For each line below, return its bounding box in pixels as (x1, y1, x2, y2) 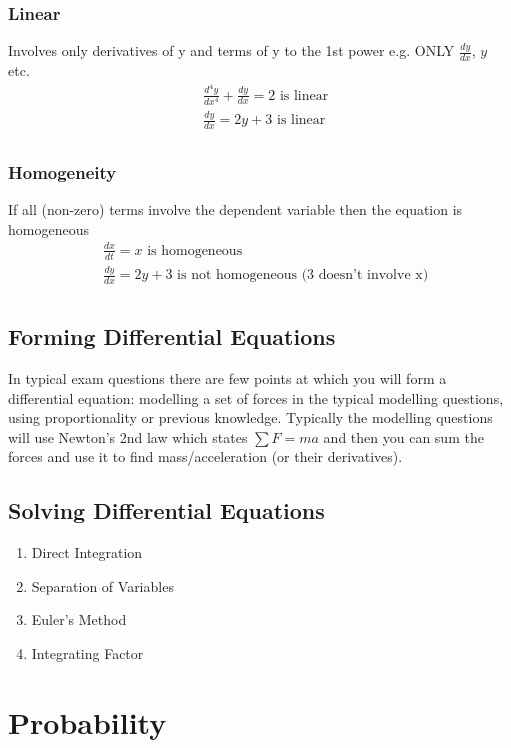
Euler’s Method (31, 609, 127, 630)
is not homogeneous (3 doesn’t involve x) (177, 268, 429, 282)
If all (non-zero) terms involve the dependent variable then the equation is (8, 199, 463, 220)
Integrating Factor (31, 643, 144, 664)
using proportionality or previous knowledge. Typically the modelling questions (8, 407, 493, 428)
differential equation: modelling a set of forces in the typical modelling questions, (8, 387, 504, 408)
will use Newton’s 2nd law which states (8, 426, 248, 447)
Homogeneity (8, 159, 117, 184)
